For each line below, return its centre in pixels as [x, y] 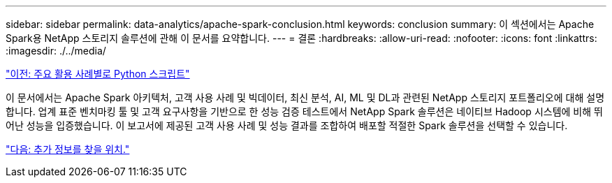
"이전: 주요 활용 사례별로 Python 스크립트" [98, 74]
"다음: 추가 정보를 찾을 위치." [68, 149]
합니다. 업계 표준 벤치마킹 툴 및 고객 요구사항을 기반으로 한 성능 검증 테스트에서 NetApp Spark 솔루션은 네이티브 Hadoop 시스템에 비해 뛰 [304, 111]
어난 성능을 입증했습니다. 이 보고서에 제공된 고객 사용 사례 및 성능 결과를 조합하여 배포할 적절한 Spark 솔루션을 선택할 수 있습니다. [287, 125]
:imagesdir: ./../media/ [56, 51]
